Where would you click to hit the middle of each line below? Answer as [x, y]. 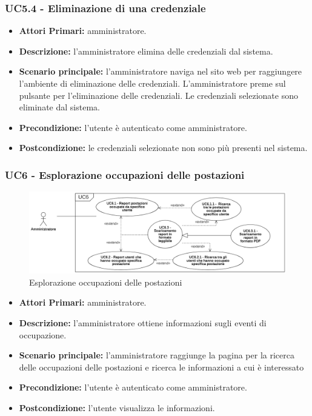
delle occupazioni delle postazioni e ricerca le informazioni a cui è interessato [161, 367]
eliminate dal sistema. [59, 107]
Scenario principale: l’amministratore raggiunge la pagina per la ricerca [157, 355]
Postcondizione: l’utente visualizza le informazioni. [117, 407]
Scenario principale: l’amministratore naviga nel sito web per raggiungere [161, 71]
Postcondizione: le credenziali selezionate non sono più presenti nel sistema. [163, 148]
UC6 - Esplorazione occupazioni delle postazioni [125, 174]
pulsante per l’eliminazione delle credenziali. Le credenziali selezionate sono [158, 95]
